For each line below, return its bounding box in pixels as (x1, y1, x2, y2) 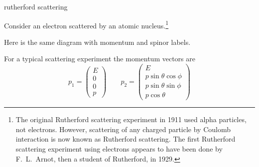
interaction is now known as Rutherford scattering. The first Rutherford (15, 134, 236, 144)
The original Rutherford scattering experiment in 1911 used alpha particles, (15, 114, 247, 125)
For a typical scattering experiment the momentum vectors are (4, 53, 195, 64)
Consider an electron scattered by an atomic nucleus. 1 (4, 18, 169, 30)
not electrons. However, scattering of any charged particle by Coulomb (15, 124, 231, 134)
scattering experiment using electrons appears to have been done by (15, 144, 223, 154)
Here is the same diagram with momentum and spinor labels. (4, 36, 191, 47)
